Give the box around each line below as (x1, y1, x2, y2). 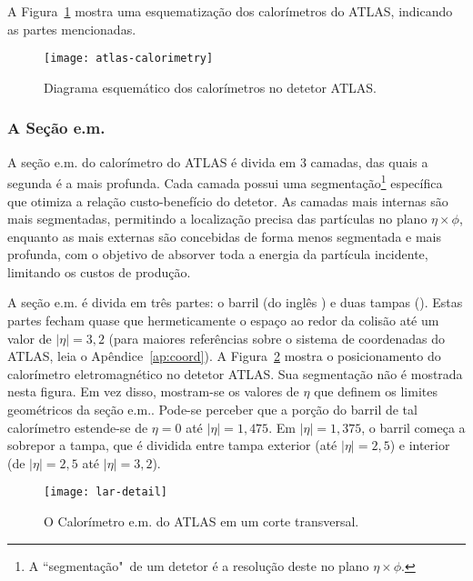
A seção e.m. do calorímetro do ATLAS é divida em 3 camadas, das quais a (7, 152, 428, 171)
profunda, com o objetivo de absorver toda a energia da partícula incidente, (7, 245, 428, 264)
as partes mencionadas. (7, 19, 136, 38)
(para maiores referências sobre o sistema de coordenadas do (108, 328, 445, 347)
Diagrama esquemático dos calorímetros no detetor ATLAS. (44, 77, 377, 96)
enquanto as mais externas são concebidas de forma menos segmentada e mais (7, 226, 441, 245)
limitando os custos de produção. (7, 262, 191, 281)
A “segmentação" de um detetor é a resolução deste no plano (28, 556, 369, 575)
